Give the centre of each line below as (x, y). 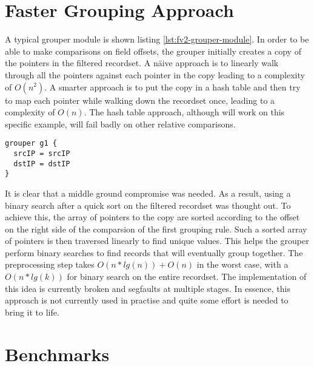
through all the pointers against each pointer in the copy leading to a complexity (155, 74)
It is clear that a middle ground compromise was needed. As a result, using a (148, 193)
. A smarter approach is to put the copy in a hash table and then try (172, 86)
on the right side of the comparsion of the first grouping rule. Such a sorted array (156, 229)
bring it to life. (32, 312)
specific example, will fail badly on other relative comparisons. (120, 124)
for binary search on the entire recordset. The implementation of (187, 276)
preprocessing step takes (50, 264)
